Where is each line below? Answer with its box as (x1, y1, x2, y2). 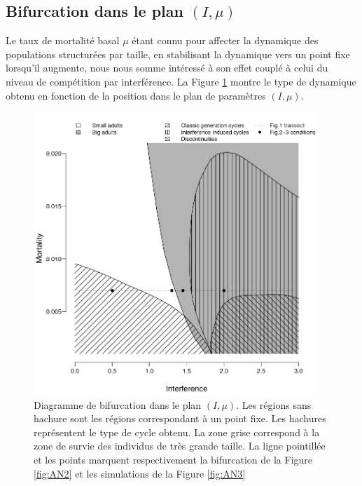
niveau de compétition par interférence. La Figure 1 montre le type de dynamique (6, 74, 356, 88)
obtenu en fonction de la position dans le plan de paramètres (6, 88, 266, 102)
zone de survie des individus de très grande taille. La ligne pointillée (34, 438, 326, 453)
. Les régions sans (236, 397, 312, 412)
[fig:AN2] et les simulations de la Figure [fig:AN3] (34, 466, 246, 480)
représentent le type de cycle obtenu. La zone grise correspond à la (34, 424, 320, 439)
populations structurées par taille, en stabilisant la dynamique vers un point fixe (6, 46, 350, 61)
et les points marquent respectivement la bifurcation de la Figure (34, 452, 313, 466)
